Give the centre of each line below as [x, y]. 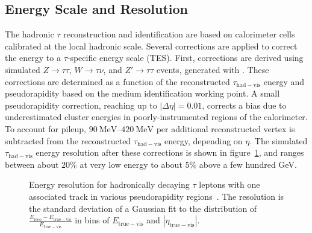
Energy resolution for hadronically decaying [109, 184]
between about [32, 164]
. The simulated [279, 140]
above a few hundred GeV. [248, 164]
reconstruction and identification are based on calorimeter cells [179, 34]
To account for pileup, [46, 128]
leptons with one [229, 184]
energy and [284, 81]
